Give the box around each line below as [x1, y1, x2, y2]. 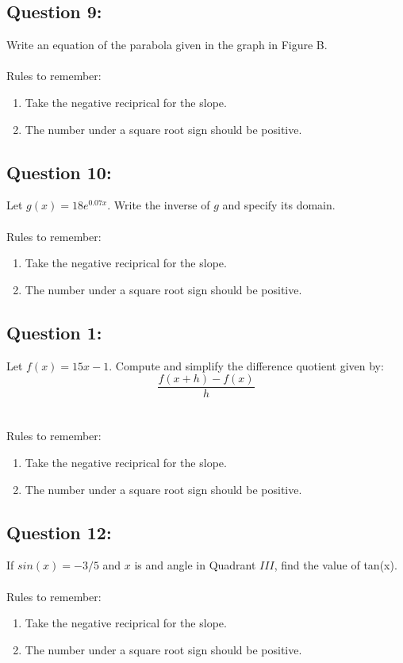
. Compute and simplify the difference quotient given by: [109, 357, 384, 374]
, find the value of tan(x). [274, 557, 397, 573]
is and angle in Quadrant [134, 557, 256, 573]
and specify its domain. [222, 197, 336, 213]
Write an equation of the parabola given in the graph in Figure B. [6, 36, 328, 53]
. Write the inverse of [107, 197, 210, 213]
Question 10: [6, 159, 112, 184]
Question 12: [6, 519, 112, 544]
